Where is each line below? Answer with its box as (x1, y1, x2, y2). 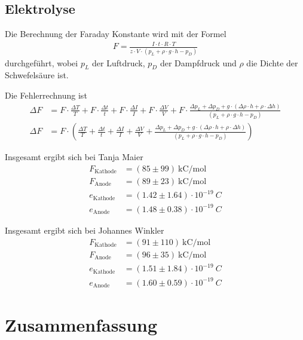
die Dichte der (246, 56, 298, 69)
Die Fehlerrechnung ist (5, 89, 87, 102)
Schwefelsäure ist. (5, 69, 69, 81)
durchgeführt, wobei (5, 56, 78, 69)
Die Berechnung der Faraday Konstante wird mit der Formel (5, 27, 227, 40)
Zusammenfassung (5, 312, 158, 336)
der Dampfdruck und (160, 56, 237, 69)
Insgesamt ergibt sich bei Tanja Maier (5, 151, 143, 163)
